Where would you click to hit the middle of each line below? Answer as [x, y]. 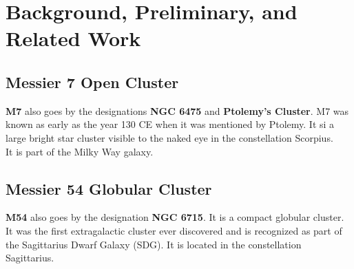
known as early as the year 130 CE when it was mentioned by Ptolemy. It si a [170, 124]
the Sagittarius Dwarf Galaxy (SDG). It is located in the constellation [154, 244]
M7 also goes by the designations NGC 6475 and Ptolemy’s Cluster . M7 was [177, 110]
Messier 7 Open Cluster [92, 82]
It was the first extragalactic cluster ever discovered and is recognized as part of [174, 230]
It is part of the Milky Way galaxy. [80, 151]
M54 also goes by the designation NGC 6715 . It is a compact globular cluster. [175, 217]
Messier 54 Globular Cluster [109, 188]
